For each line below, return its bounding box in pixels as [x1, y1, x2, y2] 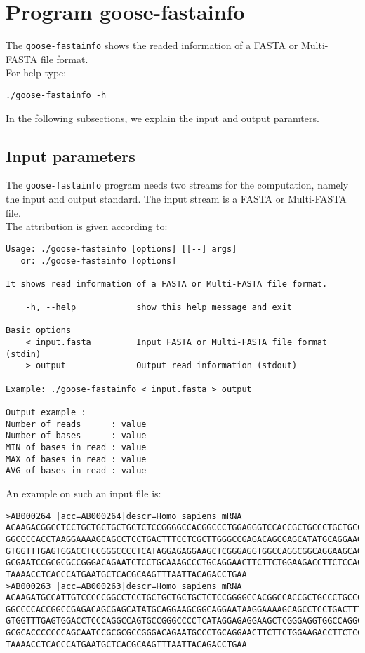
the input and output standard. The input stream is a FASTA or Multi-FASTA [6, 191, 347, 206]
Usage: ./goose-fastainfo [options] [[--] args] [6, 243, 237, 254]
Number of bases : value [6, 431, 147, 441]
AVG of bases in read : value [6, 466, 147, 476]
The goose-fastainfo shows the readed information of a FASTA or [6, 38, 298, 53]
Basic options [6, 325, 72, 336]
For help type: [6, 65, 67, 80]
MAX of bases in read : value [6, 454, 147, 464]
